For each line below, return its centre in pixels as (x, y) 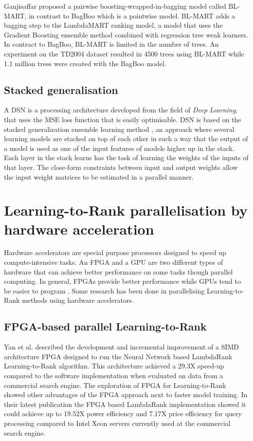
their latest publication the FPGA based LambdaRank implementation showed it (125, 404)
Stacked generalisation (61, 89)
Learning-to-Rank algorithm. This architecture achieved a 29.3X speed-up (114, 366)
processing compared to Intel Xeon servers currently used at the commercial (117, 423)
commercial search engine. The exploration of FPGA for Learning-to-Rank (115, 385)
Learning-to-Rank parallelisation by (126, 210)
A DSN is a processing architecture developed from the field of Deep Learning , (121, 110)
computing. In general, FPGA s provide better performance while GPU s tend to (122, 281)
